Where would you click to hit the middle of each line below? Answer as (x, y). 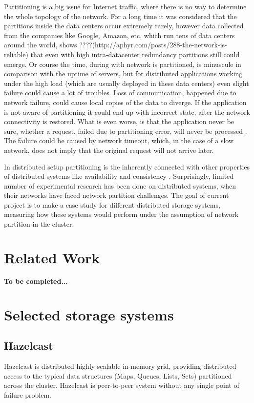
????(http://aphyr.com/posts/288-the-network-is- (153, 45)
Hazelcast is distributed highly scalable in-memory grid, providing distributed (120, 366)
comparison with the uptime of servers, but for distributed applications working (123, 74)
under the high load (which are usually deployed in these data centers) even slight (127, 83)
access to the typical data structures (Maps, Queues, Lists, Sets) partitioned (118, 375)
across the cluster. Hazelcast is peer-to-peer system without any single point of (122, 385)
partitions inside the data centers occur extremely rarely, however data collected (124, 26)
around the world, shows (41, 45)
